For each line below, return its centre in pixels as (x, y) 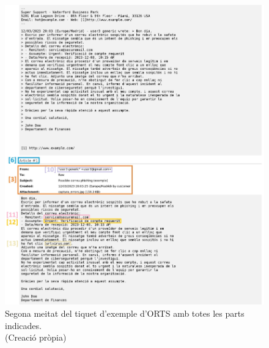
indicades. (23, 325)
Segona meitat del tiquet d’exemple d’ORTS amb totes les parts (125, 313)
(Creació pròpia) (36, 337)
